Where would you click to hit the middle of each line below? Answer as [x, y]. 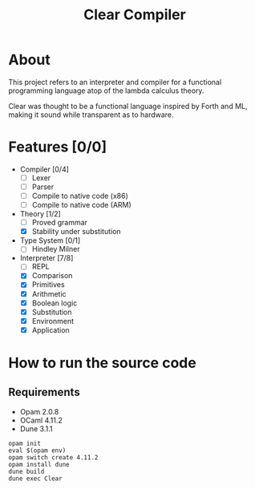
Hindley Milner [56, 249]
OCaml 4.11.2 [41, 420]
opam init [25, 443]
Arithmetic [49, 293]
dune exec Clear [35, 479]
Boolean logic [55, 303]
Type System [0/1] [50, 240]
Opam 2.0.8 [39, 411]
